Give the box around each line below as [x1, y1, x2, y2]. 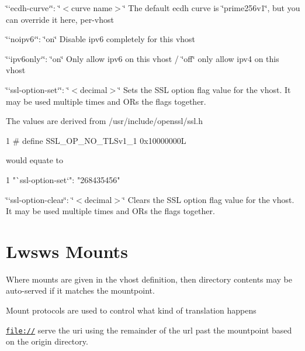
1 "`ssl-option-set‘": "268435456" [6, 173, 120, 185]
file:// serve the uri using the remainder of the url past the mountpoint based [6, 324, 292, 336]
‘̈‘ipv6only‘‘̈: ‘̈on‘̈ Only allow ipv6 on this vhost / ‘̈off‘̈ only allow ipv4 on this [6, 52, 279, 64]
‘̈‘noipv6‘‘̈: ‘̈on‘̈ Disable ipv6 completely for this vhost [6, 33, 196, 45]
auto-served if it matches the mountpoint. [6, 284, 155, 297]
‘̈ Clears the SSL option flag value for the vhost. [123, 193, 294, 205]
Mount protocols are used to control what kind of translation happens [6, 304, 257, 316]
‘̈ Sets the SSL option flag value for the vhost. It [118, 83, 291, 95]
